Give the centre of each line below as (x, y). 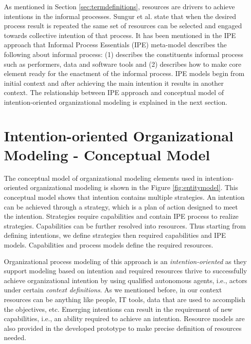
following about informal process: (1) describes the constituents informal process (124, 54)
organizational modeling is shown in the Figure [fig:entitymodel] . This (134, 187)
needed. (15, 337)
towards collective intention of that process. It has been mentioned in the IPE (120, 35)
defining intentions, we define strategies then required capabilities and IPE (115, 235)
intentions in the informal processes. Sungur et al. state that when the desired (120, 16)
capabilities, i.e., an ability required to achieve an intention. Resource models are (124, 318)
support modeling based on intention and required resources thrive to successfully (125, 271)
